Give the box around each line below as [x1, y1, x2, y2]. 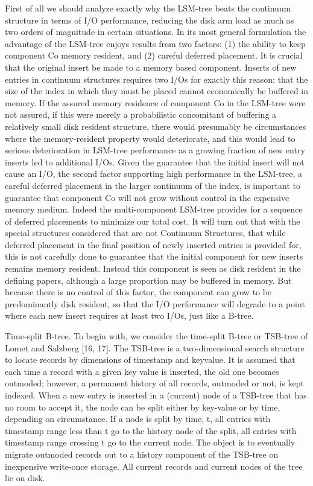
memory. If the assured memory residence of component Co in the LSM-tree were [5, 96, 306, 109]
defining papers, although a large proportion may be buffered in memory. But [5, 273, 292, 286]
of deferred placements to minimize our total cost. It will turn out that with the [5, 214, 300, 227]
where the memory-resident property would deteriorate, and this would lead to [5, 132, 296, 144]
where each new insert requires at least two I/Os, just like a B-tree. [5, 309, 254, 322]
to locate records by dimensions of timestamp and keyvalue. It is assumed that [5, 353, 296, 366]
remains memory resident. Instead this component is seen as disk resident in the [5, 262, 301, 275]
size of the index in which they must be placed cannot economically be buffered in [5, 85, 309, 97]
